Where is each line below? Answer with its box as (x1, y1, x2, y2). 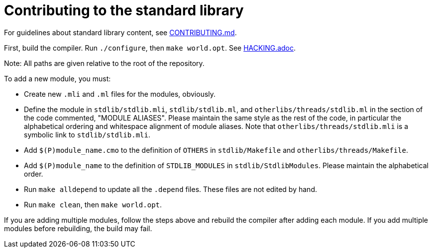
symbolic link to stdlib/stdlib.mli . (24, 130, 150, 139)
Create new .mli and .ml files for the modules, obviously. (24, 89, 216, 98)
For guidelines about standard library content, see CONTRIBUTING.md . (4, 28, 237, 37)
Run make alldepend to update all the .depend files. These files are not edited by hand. (24, 185, 317, 193)
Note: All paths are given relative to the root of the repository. (4, 59, 205, 67)
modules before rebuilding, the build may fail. (4, 224, 152, 233)
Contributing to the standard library (4, 2, 244, 19)
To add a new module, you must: (4, 74, 111, 83)
